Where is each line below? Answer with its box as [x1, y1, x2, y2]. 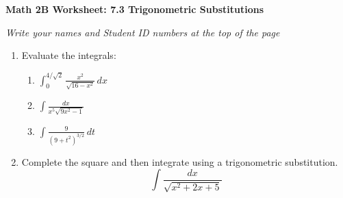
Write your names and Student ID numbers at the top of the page [5, 25, 280, 39]
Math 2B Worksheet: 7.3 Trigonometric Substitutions [5, 2, 264, 16]
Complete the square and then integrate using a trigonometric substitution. [21, 154, 338, 169]
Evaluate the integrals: [21, 48, 116, 62]
